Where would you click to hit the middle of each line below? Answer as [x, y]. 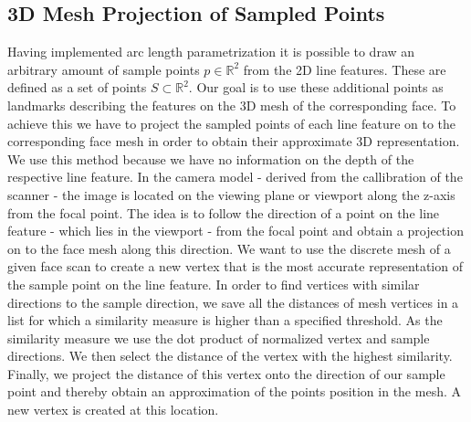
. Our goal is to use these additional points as [316, 87]
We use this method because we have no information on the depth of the [211, 158]
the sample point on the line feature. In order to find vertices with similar [214, 284]
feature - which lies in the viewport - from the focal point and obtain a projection [235, 231]
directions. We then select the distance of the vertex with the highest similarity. [230, 356]
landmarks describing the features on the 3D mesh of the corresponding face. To [232, 105]
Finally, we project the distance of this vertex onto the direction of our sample [226, 373]
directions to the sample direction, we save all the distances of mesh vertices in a [233, 302]
